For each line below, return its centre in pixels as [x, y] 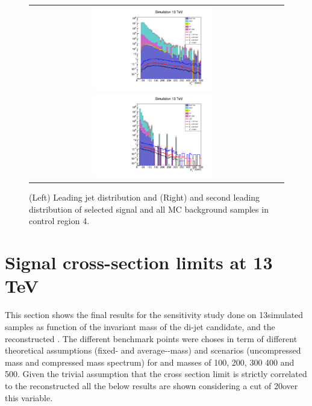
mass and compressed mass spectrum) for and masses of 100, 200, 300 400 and [150, 362]
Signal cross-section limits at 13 [139, 262]
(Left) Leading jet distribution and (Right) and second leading [145, 197]
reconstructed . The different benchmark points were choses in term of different [151, 338]
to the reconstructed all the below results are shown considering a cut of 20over [151, 385]
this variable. [29, 397]
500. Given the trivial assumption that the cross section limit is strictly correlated [156, 374]
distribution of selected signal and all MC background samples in [149, 209]
